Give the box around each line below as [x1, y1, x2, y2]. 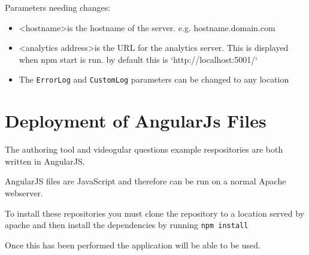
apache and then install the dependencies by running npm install [5, 218, 249, 231]
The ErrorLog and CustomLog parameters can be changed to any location [19, 73, 289, 86]
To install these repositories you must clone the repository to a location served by [5, 207, 305, 219]
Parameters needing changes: [5, 1, 111, 13]
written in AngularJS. [5, 154, 85, 167]
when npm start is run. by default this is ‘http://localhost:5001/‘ [19, 53, 258, 65]
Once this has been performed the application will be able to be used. [5, 238, 260, 251]
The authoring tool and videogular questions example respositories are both [5, 143, 283, 156]
